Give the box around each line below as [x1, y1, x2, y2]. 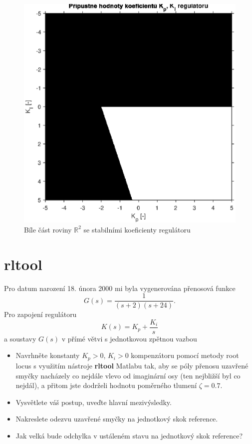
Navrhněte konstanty [15, 350, 80, 360]
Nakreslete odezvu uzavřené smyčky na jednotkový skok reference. [15, 413, 218, 424]
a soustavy [4, 333, 36, 343]
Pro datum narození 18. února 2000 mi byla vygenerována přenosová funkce [4, 282, 236, 293]
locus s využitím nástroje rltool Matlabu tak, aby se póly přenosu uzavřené [15, 360, 249, 370]
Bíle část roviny [24, 224, 72, 234]
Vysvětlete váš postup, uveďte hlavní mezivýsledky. [15, 396, 172, 407]
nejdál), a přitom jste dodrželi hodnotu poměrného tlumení [15, 380, 197, 390]
